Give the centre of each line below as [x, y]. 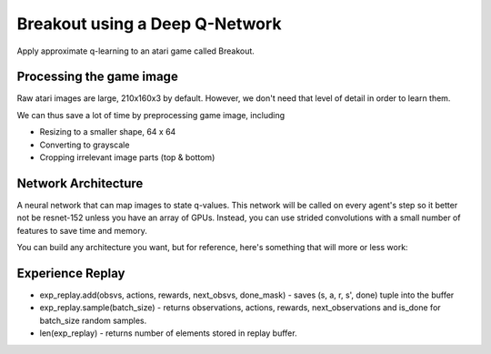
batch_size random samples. [93, 320]
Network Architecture [80, 183]
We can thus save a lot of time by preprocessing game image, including [151, 115]
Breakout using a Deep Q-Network [149, 24]
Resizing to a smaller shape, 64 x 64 [108, 132]
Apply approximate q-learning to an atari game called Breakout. [135, 51]
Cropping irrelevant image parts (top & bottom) [127, 157]
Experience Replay [71, 273]
